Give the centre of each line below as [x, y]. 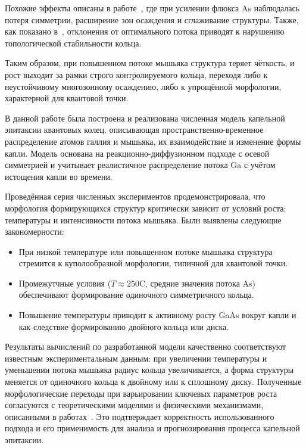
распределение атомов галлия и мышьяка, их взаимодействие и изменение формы [153, 141]
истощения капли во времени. [59, 176]
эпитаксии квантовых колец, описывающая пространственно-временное [134, 130]
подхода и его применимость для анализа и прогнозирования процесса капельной [152, 428]
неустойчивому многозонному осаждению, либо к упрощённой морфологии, [143, 86]
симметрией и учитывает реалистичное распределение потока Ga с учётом [140, 165]
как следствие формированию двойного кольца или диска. [124, 326]
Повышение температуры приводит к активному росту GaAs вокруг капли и [157, 315]
